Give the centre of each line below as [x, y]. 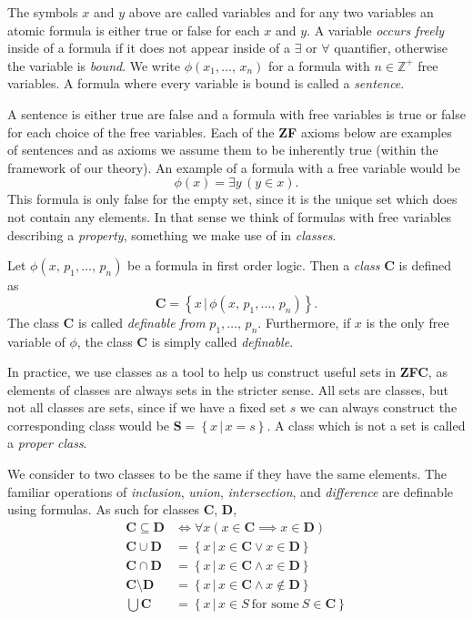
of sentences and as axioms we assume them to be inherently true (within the [223, 150]
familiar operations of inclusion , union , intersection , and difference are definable [230, 491]
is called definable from [141, 322]
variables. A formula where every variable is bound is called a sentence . [206, 83]
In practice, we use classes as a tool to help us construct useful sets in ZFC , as [227, 372]
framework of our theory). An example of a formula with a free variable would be [234, 167]
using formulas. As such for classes [103, 509]
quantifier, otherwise [391, 48]
